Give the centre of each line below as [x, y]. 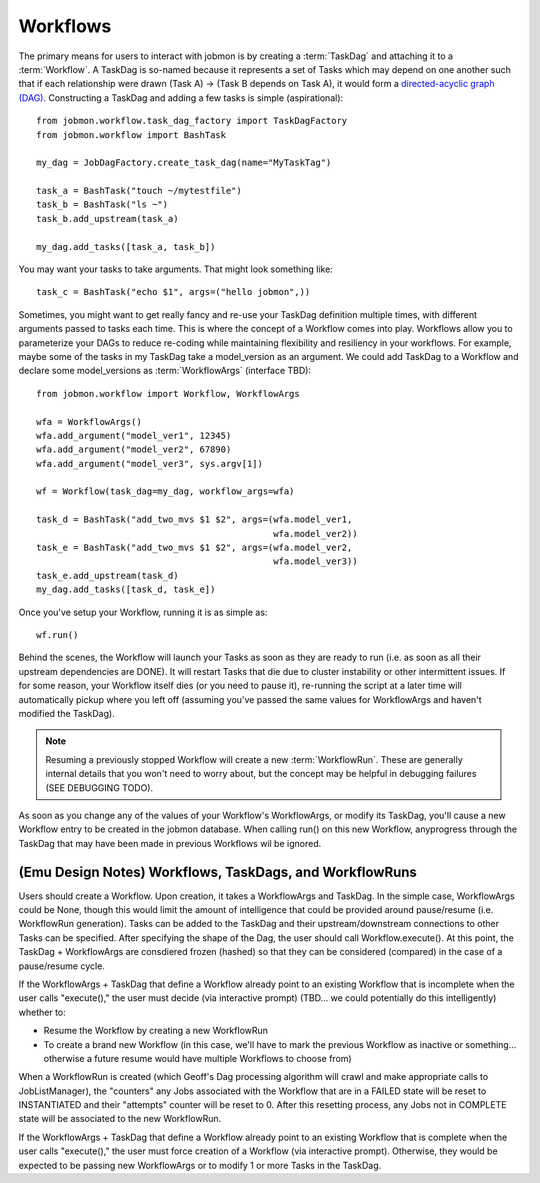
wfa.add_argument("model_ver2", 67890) [134, 449]
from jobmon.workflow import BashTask [131, 134]
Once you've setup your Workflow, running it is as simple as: [143, 612]
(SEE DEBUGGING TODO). [99, 787]
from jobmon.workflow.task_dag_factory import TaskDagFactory [192, 121]
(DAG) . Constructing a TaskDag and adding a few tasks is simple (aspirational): [181, 97]
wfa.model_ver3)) [316, 561]
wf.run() [57, 635]
